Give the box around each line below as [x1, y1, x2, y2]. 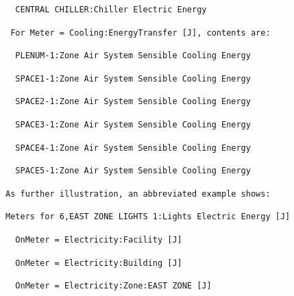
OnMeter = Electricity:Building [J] [15, 258, 182, 268]
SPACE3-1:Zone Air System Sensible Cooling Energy [15, 119, 251, 129]
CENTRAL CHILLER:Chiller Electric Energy [15, 5, 207, 14]
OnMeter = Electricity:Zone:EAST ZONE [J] [15, 281, 212, 291]
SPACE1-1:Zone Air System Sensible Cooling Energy [15, 73, 251, 84]
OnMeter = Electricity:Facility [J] [15, 234, 182, 245]
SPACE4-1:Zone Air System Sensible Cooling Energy [15, 143, 251, 153]
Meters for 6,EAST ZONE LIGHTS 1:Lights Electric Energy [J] [5, 212, 291, 222]
